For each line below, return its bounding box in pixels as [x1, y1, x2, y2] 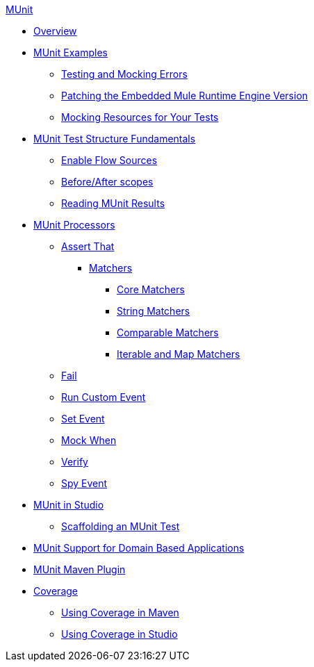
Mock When [61, 434, 117, 446]
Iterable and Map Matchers [117, 348, 240, 360]
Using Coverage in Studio [61, 628, 178, 640]
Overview [33, 25, 77, 37]
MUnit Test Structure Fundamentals [33, 133, 196, 145]
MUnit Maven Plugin [33, 563, 126, 575]
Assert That [61, 240, 115, 252]
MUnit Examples [33, 47, 108, 58]
